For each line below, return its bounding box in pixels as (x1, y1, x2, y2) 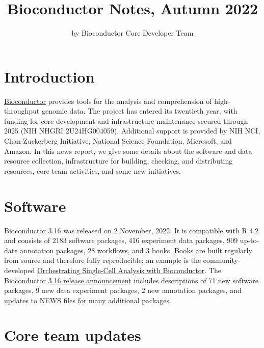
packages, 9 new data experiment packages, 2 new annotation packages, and (4, 285, 242, 296)
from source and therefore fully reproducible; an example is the (4, 255, 201, 265)
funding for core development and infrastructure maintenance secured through (4, 115, 248, 126)
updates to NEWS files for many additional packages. (4, 295, 171, 305)
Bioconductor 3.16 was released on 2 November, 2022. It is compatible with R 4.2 (4, 225, 259, 235)
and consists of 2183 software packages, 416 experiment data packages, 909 (4, 235, 238, 246)
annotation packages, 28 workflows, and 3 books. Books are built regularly (20, 245, 252, 255)
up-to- (240, 235, 259, 246)
